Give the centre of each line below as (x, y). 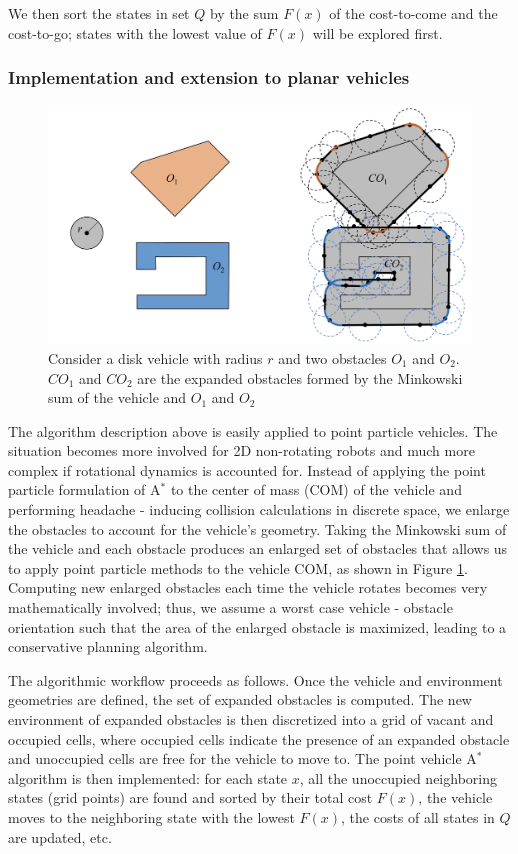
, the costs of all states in (418, 816)
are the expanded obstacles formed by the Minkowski (300, 377)
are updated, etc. (60, 836)
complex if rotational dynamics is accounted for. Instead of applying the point (247, 469)
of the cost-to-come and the (413, 13)
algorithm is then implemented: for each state (148, 777)
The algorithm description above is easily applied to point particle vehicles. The (253, 430)
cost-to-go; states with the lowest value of (135, 32)
